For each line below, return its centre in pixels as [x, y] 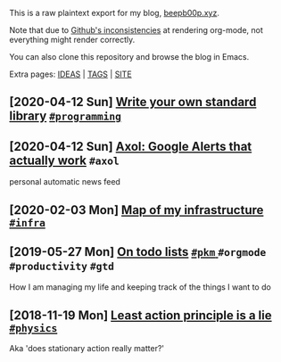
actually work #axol [64, 160]
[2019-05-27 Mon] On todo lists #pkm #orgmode [138, 252]
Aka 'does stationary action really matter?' [87, 349]
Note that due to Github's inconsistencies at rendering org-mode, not [136, 30]
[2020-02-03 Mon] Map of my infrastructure [136, 210]
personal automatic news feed [65, 182]
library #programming [66, 116]
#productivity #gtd [62, 266]
